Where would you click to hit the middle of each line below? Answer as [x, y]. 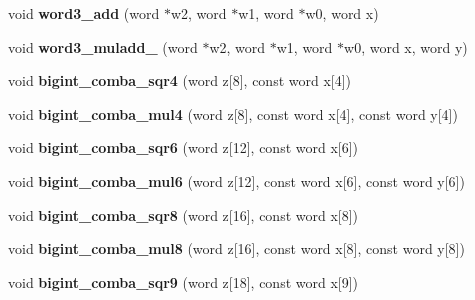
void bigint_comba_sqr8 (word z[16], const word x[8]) [183, 214]
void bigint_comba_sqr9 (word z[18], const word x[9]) [183, 281]
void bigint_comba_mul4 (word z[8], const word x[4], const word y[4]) [233, 113]
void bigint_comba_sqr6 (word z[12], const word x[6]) [183, 147]
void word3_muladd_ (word [103, 46]
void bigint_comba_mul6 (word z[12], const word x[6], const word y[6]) [236, 180]
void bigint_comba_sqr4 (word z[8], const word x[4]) [180, 80]
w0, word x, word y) [406, 46]
